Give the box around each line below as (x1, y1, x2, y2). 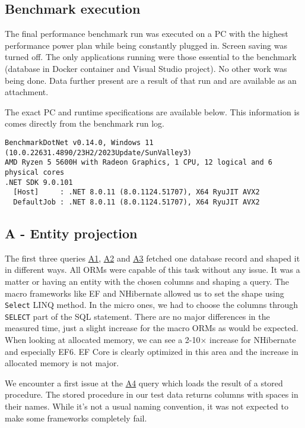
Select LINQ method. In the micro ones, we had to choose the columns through (5, 298, 298, 311)
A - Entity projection (5, 224, 138, 242)
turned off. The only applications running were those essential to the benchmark (5, 51, 297, 63)
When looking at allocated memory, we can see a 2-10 (5, 333, 201, 346)
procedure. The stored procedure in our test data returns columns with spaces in (5, 388, 298, 401)
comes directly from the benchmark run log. (5, 117, 164, 130)
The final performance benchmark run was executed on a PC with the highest (5, 27, 288, 40)
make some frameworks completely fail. (5, 411, 147, 424)
